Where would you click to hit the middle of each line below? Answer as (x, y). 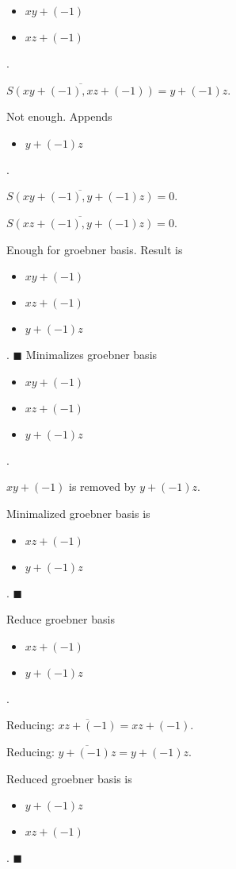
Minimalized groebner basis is (78, 513)
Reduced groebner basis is (69, 778)
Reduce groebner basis (61, 619)
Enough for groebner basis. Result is (95, 249)
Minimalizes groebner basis (91, 355)
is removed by (103, 487)
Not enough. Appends (59, 116)
